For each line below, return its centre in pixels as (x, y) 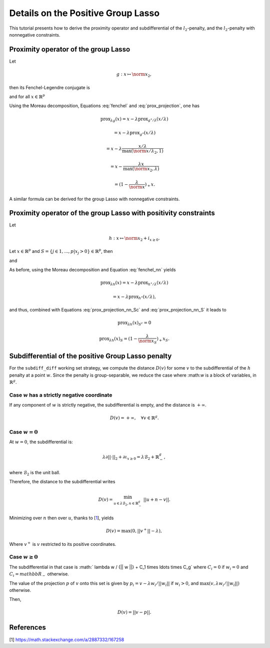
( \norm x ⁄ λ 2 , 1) (147, 151)
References (27, 628)
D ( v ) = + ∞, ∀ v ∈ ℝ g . (134, 417)
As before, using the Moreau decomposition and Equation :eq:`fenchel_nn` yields (92, 269)
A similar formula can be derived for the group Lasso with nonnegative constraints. (94, 199)
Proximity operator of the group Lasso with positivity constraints (112, 213)
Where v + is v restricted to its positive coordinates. (63, 544)
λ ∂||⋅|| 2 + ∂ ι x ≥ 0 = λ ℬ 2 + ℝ (131, 457)
